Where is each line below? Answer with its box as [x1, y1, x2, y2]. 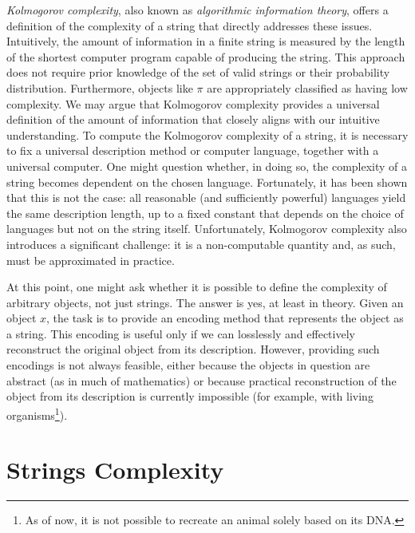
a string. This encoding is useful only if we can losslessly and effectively [6, 325, 355, 342]
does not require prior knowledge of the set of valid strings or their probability [6, 64, 390, 81]
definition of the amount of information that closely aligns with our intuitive [6, 111, 380, 128]
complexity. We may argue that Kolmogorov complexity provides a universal [6, 95, 380, 112]
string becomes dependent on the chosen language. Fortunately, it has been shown [6, 173, 408, 190]
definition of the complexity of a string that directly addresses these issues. [6, 17, 373, 34]
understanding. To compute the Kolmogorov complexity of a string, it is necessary [6, 126, 409, 143]
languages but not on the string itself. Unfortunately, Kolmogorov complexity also [6, 220, 407, 237]
